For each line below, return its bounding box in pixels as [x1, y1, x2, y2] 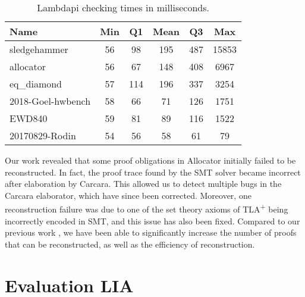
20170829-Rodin [10, 129, 76, 142]
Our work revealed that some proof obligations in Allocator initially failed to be [5, 154, 296, 166]
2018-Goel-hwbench [10, 94, 91, 108]
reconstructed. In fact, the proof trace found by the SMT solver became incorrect [5, 165, 301, 178]
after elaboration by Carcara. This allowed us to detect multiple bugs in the [5, 177, 282, 190]
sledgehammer [10, 42, 68, 56]
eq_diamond [10, 77, 62, 90]
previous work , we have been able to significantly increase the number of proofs [5, 226, 297, 239]
